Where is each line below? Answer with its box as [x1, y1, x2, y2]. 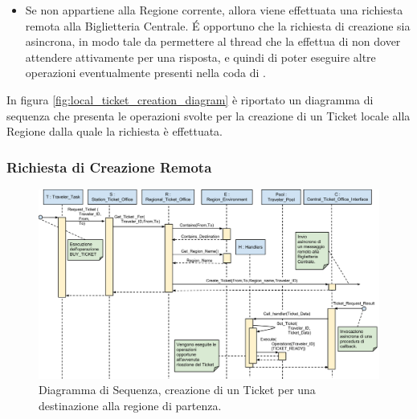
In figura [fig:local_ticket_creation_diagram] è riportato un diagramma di [6, 91, 374, 108]
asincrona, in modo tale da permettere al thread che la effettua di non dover [25, 33, 401, 50]
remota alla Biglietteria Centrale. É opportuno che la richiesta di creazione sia [25, 17, 411, 34]
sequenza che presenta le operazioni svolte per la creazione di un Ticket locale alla [6, 107, 411, 124]
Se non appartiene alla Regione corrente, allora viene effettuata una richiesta [25, 2, 403, 18]
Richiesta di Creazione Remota [6, 157, 212, 177]
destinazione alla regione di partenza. [39, 397, 222, 413]
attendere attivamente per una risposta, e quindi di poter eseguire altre [25, 48, 376, 65]
